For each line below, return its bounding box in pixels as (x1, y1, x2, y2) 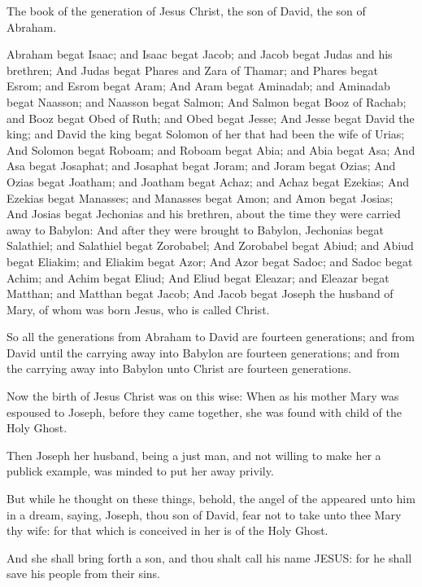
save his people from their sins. (7, 565, 160, 582)
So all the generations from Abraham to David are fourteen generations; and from (7, 328, 415, 345)
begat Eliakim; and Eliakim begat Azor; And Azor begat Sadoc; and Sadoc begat (7, 252, 413, 269)
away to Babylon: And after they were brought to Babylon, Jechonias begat (7, 221, 384, 238)
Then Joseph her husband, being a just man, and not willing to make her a (7, 446, 381, 463)
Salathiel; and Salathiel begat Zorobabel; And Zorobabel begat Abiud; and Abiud (7, 237, 414, 254)
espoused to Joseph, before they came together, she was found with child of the (7, 403, 402, 420)
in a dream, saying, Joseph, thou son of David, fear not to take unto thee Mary (7, 506, 402, 523)
